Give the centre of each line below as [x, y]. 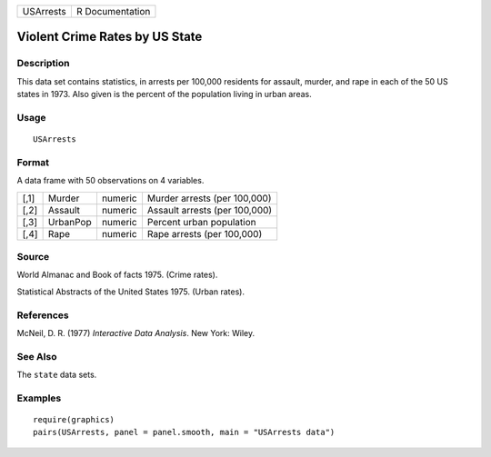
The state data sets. [57, 375]
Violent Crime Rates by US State [110, 37]
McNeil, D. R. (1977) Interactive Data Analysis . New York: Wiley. [135, 333]
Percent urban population [201, 222]
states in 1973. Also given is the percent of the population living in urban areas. [165, 94]
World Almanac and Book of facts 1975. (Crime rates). [117, 275]
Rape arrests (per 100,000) [205, 233]
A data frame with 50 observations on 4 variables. [110, 181]
